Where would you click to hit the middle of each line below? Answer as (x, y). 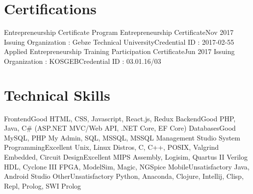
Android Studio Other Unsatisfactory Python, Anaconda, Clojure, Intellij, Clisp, (124, 176)
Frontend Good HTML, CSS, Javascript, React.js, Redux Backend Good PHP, (120, 118)
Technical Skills (57, 95)
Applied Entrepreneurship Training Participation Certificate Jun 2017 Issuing (119, 51)
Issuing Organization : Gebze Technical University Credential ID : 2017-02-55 (119, 42)
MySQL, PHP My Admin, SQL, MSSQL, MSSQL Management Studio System (122, 137)
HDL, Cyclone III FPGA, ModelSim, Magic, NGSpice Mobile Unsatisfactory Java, (127, 166)
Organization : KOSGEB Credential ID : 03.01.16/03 (83, 61)
